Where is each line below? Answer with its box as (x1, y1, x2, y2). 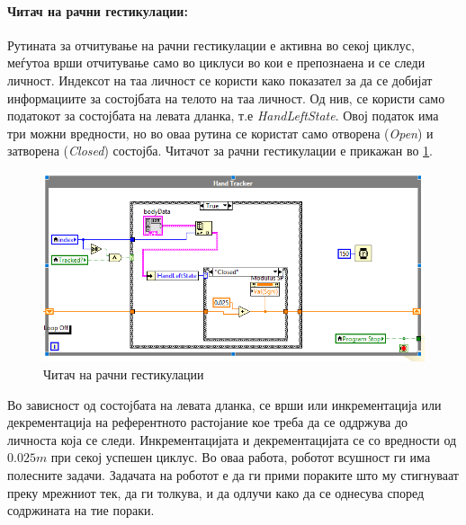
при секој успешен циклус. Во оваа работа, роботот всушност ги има (50, 448, 431, 467)
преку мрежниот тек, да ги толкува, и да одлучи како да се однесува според (7, 483, 425, 502)
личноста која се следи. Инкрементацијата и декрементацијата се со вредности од (7, 430, 457, 449)
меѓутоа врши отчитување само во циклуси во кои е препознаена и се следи (7, 53, 426, 72)
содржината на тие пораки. (7, 501, 155, 520)
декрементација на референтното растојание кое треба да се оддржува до (7, 413, 408, 432)
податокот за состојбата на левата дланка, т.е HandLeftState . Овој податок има (7, 106, 439, 125)
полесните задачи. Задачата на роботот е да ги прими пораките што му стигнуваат (7, 466, 459, 485)
